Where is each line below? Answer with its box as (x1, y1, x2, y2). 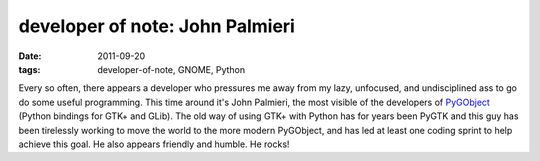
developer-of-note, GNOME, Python (97, 63, 246, 75)
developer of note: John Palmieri (18, 15, 295, 37)
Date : (18, 50, 42, 62)
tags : (18, 63, 41, 75)
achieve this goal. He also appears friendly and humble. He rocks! (18, 138, 290, 150)
